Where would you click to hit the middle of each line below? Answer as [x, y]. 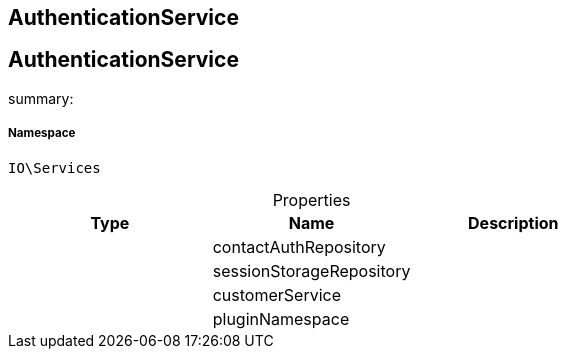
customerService [276, 294]
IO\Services [54, 167]
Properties [311, 199]
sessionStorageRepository [311, 270]
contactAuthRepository [299, 246]
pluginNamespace [281, 318]
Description [513, 222]
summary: [41, 98]
